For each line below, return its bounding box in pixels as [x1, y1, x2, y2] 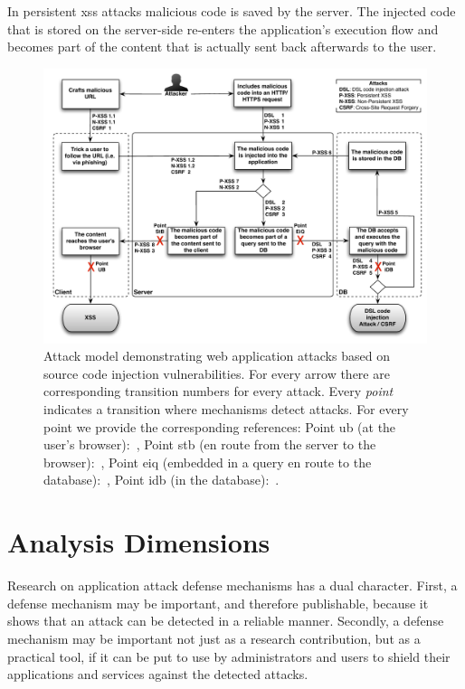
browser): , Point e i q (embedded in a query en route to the [43, 452, 372, 471]
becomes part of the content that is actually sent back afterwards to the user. [7, 37, 437, 56]
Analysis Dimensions [7, 524, 270, 561]
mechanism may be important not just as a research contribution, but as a [7, 628, 421, 647]
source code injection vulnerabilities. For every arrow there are [43, 363, 390, 382]
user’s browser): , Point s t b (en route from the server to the [43, 435, 376, 454]
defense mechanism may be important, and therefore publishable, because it [7, 593, 429, 612]
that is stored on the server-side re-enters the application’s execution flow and [7, 19, 439, 38]
